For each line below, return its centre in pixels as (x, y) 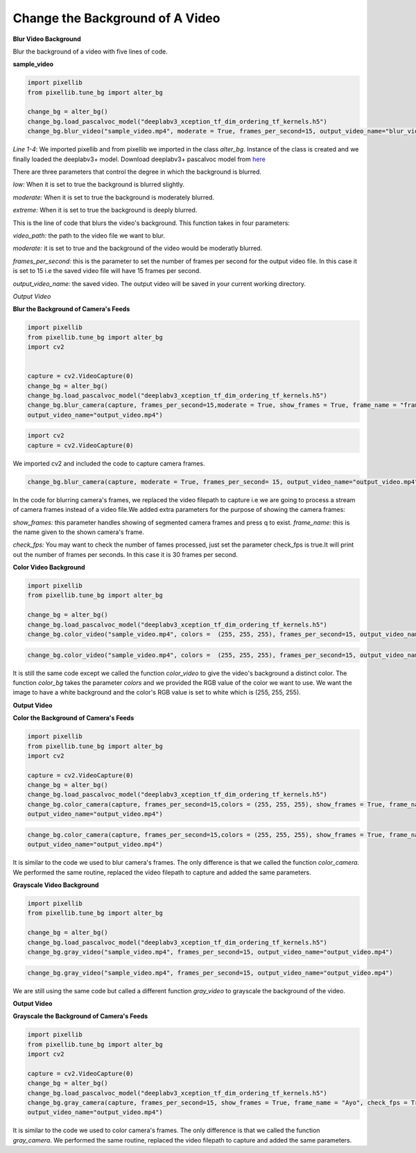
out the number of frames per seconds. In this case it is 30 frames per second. (125, 554)
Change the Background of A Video (116, 18)
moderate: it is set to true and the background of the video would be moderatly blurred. (138, 248)
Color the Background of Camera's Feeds (73, 718)
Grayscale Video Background (56, 885)
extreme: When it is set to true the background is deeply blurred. (105, 210)
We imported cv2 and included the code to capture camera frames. (109, 463)
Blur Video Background (47, 39)
